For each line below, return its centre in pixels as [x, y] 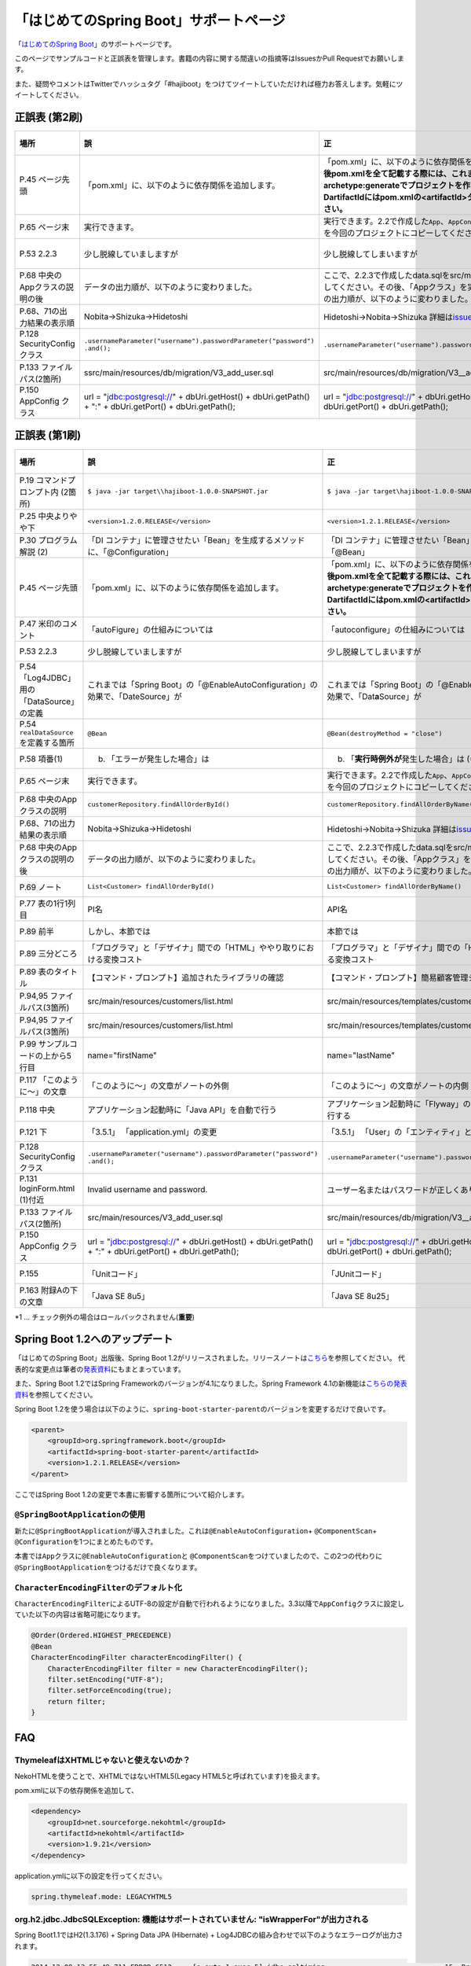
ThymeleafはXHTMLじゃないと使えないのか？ [103, 1760]
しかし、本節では [119, 931]
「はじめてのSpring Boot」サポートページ [150, 20]
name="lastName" [361, 1055]
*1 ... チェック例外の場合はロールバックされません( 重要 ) [105, 1316]
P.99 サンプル [44, 1044]
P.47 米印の [40, 624]
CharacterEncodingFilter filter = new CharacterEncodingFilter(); [178, 1668]
